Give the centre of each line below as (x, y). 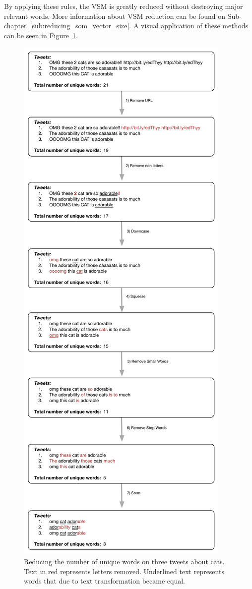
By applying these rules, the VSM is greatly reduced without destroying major (124, 6)
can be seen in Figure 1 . (41, 35)
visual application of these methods (195, 26)
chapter (15, 26)
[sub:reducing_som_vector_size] (80, 26)
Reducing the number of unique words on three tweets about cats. (124, 561)
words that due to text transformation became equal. (104, 581)
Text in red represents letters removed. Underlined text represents (124, 571)
